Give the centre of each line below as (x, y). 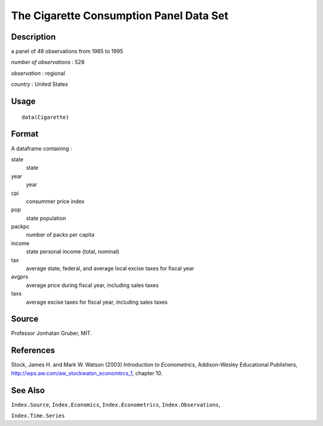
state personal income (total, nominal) (73, 252)
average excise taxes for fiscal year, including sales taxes (97, 302)
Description (33, 37)
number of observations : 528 (48, 62)
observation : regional (38, 73)
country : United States (39, 84)
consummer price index (55, 201)
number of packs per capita (60, 235)
